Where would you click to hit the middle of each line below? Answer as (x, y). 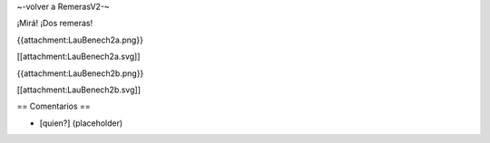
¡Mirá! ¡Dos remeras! (55, 24)
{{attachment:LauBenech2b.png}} (80, 73)
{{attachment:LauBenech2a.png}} (80, 40)
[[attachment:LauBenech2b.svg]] (78, 90)
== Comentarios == (54, 106)
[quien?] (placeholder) (81, 123)
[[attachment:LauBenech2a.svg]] (78, 57)
